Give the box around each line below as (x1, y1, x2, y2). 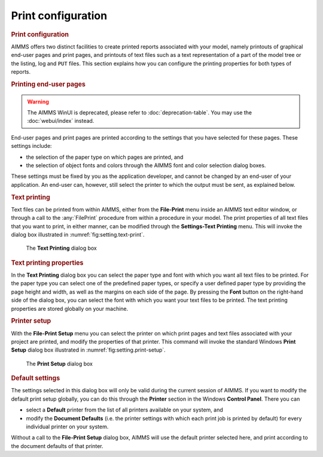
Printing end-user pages (11, 80, 86, 88)
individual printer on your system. (26, 423, 109, 431)
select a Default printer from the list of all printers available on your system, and (26, 406, 224, 413)
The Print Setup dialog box (26, 360, 93, 367)
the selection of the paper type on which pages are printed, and (26, 153, 184, 161)
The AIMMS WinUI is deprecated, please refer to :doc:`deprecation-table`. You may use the (27, 109, 252, 116)
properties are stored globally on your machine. (11, 305, 129, 312)
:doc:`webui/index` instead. (27, 117, 95, 125)
